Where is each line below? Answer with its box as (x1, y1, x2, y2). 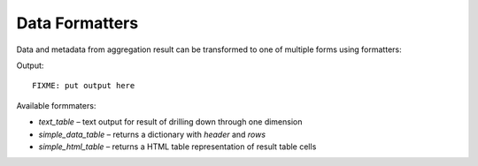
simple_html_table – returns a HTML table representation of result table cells (38, 141, 317, 152)
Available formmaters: (16, 100, 96, 110)
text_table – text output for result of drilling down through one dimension (38, 117, 303, 127)
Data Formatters (16, 13, 139, 33)
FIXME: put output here (32, 80, 135, 91)
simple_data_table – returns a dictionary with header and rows (38, 129, 266, 140)
